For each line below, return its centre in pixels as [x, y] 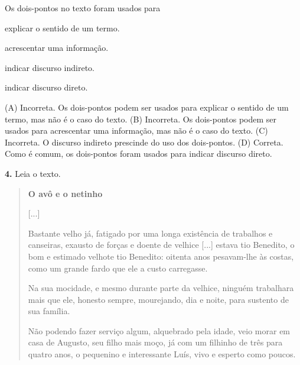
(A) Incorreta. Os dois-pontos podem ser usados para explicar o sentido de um [147, 107]
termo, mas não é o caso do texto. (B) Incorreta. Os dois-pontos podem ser [141, 119]
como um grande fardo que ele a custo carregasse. [118, 268]
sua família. [49, 311]
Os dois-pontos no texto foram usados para [83, 8]
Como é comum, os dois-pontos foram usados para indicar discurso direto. [138, 154]
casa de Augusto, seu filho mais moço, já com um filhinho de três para [155, 342]
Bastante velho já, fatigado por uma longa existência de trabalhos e [150, 233]
